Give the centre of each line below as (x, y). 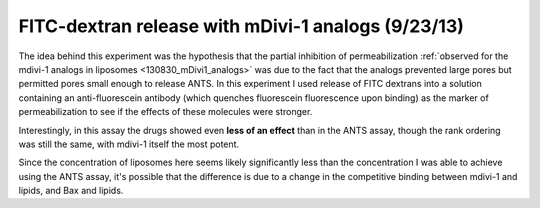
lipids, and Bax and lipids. (71, 191)
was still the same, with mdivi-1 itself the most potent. (129, 144)
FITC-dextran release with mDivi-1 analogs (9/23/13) (241, 26)
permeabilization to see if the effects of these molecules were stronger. (165, 112)
